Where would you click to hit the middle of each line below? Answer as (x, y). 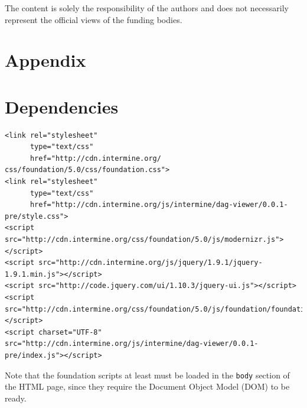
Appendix (45, 60)
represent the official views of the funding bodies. (94, 19)
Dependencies (62, 106)
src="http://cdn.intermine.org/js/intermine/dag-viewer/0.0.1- (132, 344)
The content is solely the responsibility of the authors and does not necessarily (147, 8)
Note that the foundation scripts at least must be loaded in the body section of (147, 375)
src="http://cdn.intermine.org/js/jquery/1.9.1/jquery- (151, 263)
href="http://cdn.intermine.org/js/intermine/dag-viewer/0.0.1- (159, 205)
